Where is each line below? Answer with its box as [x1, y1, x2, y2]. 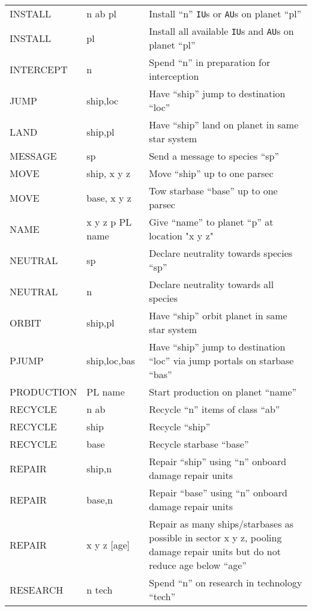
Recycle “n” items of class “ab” [149, 402, 280, 416]
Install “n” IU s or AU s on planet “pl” [149, 7, 302, 20]
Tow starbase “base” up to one [149, 184, 278, 197]
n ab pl [86, 7, 117, 20]
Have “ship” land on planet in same [149, 118, 299, 131]
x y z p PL [86, 215, 132, 229]
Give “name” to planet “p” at [149, 215, 274, 229]
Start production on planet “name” [149, 385, 297, 399]
